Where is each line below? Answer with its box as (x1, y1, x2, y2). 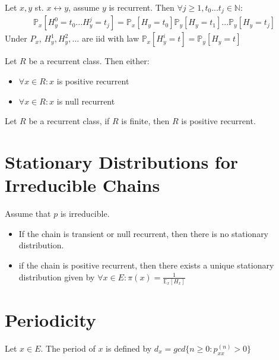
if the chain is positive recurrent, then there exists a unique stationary (18, 258, 274, 271)
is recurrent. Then (109, 1, 175, 13)
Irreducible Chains (5, 173, 160, 197)
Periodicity (5, 308, 96, 332)
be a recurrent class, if (28, 115, 110, 127)
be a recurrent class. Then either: (28, 55, 150, 67)
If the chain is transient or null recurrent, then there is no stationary (18, 227, 269, 239)
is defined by (106, 342, 152, 354)
